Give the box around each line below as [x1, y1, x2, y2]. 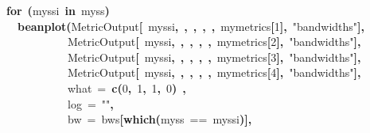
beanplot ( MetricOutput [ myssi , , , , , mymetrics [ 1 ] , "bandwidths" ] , [18, 17, 364, 34]
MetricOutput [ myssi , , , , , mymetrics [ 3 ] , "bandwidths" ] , [68, 48, 361, 65]
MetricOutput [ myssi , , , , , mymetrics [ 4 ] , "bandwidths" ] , [68, 64, 361, 81]
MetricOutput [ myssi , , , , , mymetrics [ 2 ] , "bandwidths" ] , [68, 33, 361, 50]
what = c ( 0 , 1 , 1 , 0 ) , [68, 79, 186, 96]
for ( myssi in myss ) [6, 2, 110, 18]
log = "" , [68, 95, 114, 112]
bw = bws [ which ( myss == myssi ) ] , [68, 111, 252, 127]
